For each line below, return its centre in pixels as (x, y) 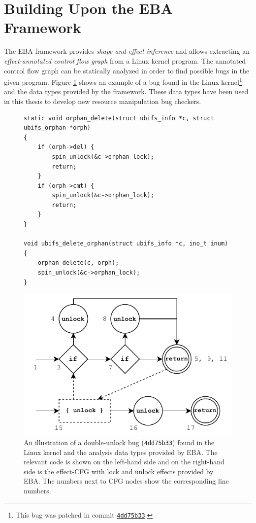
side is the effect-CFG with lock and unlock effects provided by (119, 471)
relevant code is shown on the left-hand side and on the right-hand (124, 462)
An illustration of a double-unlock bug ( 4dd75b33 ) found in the (119, 442)
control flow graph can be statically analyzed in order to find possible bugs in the (127, 70)
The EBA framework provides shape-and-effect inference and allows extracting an (127, 51)
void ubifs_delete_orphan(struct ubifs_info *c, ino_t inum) (126, 244)
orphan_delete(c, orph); (78, 263)
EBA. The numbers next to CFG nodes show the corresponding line (126, 481)
